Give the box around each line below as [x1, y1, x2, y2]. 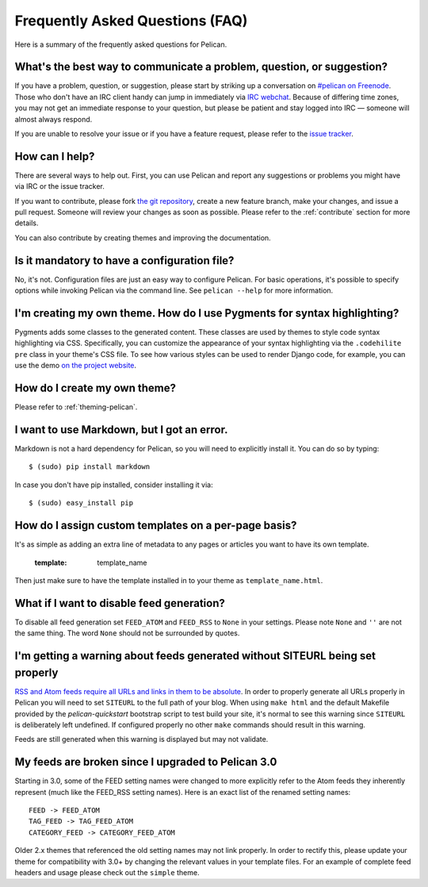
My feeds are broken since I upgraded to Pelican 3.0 [14, 755, 277, 769]
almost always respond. [14, 114, 93, 124]
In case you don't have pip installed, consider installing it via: [14, 480, 213, 490]
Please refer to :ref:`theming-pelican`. [14, 402, 138, 412]
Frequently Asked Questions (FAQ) [14, 12, 248, 29]
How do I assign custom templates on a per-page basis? [14, 519, 297, 532]
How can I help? [14, 149, 95, 163]
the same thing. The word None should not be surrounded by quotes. [14, 628, 240, 638]
